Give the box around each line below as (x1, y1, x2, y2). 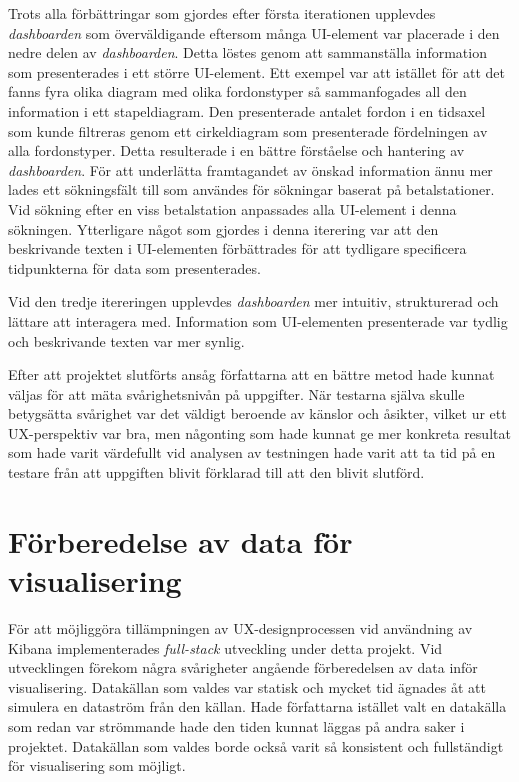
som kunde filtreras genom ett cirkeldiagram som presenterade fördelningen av (8, 120, 488, 141)
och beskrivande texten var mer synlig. (8, 330, 245, 351)
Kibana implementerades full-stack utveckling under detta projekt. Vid (8, 637, 443, 658)
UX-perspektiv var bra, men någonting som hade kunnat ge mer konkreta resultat (8, 422, 511, 443)
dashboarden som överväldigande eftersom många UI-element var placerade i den (8, 22, 500, 43)
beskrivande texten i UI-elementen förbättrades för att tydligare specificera (8, 238, 467, 259)
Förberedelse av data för (8, 520, 353, 561)
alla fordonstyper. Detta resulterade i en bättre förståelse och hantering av (8, 140, 465, 161)
